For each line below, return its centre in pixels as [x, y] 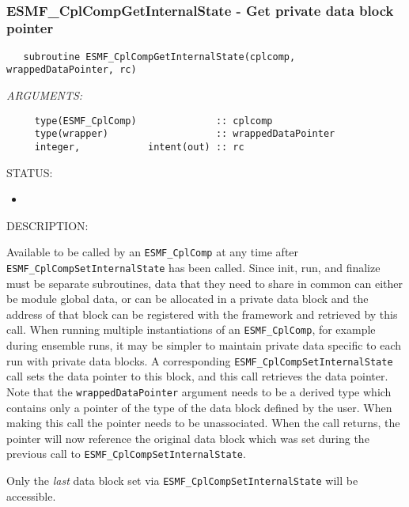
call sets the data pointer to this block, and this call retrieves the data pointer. [197, 376]
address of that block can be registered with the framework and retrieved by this [202, 314]
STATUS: [30, 172]
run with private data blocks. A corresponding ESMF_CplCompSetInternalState [200, 360]
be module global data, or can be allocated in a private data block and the [187, 299]
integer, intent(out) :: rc [139, 147]
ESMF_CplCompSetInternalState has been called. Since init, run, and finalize [193, 268]
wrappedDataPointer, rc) [72, 70]
